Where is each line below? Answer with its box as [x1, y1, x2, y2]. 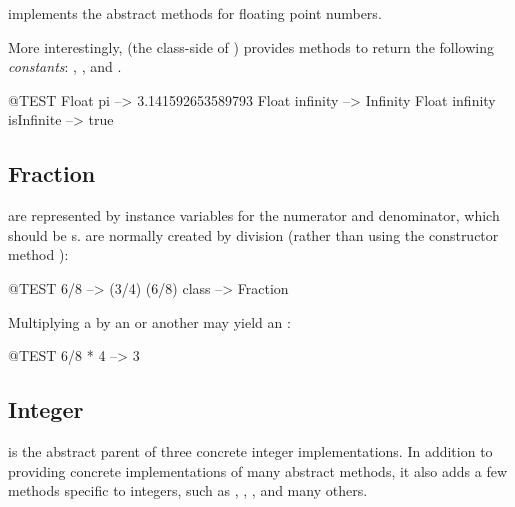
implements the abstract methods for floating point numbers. [8, 3, 382, 23]
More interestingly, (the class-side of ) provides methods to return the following [8, 36, 494, 57]
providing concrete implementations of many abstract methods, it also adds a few [8, 460, 508, 481]
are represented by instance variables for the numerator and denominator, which [8, 205, 500, 226]
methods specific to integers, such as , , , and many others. [8, 480, 368, 501]
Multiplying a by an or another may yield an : [8, 311, 291, 332]
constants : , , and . [8, 56, 122, 77]
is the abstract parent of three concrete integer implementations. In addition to [8, 440, 493, 461]
